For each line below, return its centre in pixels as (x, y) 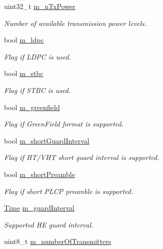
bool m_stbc (24, 73)
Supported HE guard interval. (49, 224)
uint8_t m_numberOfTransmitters (58, 241)
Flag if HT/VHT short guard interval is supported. (82, 157)
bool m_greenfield (32, 107)
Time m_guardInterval (39, 208)
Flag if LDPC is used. (38, 56)
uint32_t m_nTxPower (40, 6)
